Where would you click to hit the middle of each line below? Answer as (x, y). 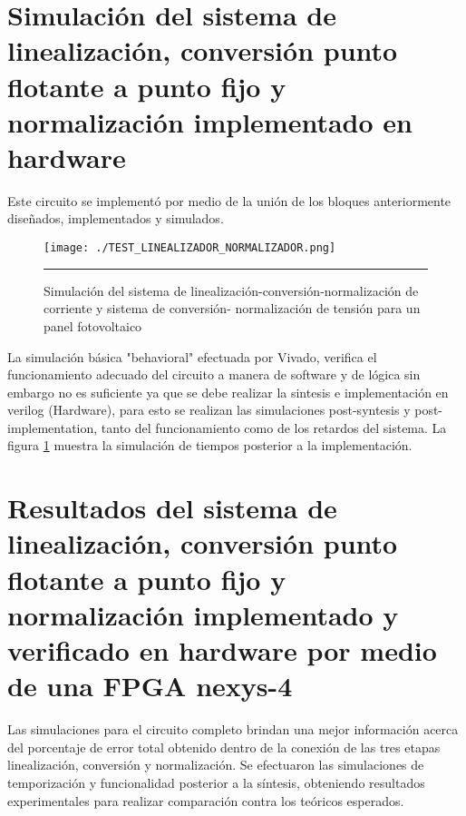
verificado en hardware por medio (222, 650)
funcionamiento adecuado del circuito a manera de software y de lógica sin (214, 374)
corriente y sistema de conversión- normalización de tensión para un (232, 308)
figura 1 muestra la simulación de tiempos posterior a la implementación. (210, 445)
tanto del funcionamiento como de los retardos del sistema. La (274, 427)
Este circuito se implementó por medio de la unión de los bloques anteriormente (229, 200)
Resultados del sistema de (172, 508)
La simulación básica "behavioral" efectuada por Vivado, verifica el (192, 356)
